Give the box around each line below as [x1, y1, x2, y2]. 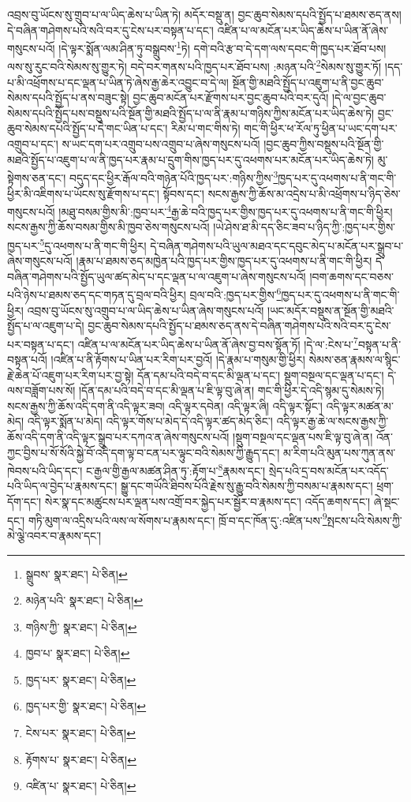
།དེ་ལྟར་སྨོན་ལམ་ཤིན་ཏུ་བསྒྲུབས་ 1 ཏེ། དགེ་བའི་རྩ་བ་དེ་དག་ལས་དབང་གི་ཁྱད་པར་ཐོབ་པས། [58, 38, 387, 56]
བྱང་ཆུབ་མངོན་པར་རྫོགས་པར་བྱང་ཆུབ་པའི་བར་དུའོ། [133, 89, 329, 106]
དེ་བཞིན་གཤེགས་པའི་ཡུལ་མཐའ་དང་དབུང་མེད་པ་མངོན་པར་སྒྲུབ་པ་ [150, 237, 404, 253]
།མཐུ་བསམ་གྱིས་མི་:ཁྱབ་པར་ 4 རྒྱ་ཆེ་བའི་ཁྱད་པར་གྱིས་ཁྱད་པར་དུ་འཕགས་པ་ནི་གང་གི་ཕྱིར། [58, 201, 393, 219]
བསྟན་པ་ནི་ [357, 335, 402, 352]
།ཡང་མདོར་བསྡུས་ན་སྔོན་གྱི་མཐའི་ [267, 302, 394, 318]
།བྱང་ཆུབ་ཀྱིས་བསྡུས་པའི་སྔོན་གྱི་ [263, 136, 384, 152]
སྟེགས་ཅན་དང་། [7, 169, 66, 186]
